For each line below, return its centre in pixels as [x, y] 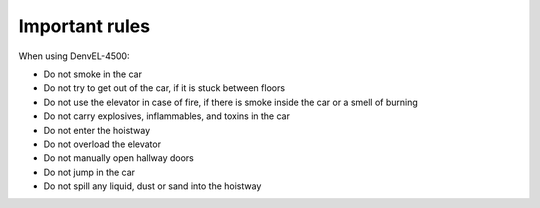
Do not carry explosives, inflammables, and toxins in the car [166, 116]
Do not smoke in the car [92, 74]
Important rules [84, 26]
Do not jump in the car [89, 172]
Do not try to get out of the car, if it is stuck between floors [164, 88]
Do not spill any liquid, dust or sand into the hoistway [152, 186]
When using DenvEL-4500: [74, 56]
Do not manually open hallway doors [119, 158]
